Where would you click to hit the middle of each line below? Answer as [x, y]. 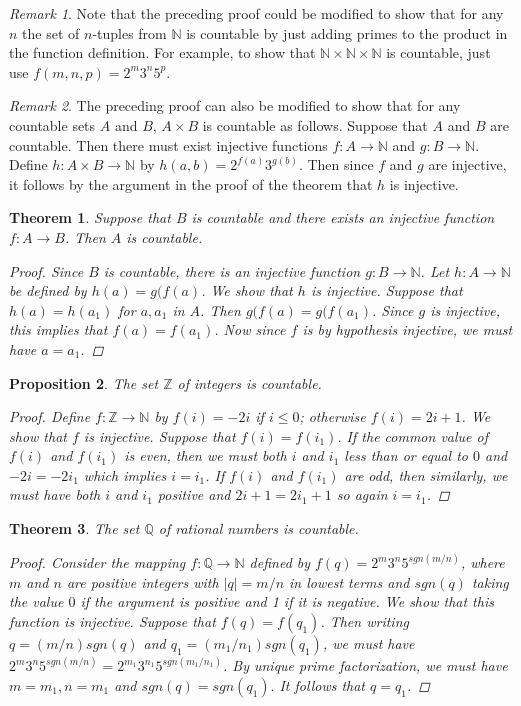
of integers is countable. [249, 382]
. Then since [336, 164]
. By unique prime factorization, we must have [365, 665]
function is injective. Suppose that [112, 620]
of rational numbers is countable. [258, 528]
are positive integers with [142, 581]
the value [36, 601]
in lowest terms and [349, 581]
